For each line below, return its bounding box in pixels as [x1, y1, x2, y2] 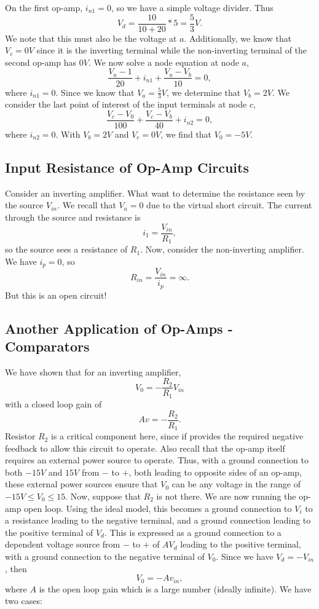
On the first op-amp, [5, 1, 83, 14]
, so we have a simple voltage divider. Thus [111, 1, 274, 14]
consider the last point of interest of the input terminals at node [5, 98, 247, 111]
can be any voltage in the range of [171, 477, 301, 490]
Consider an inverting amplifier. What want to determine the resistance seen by [5, 186, 305, 199]
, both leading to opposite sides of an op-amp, [128, 465, 302, 478]
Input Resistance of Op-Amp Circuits [5, 157, 249, 176]
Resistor [5, 430, 36, 442]
